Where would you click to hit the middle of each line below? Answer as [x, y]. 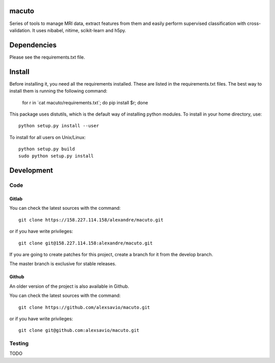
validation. [20, 30]
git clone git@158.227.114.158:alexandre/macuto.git [86, 243]
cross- [254, 23]
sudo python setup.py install [56, 156]
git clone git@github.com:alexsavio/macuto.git [79, 330]
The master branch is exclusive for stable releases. [63, 264]
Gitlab [16, 199]
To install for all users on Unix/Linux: [48, 137]
